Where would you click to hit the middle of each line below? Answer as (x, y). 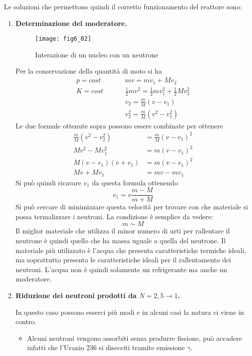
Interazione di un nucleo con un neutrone (97, 54)
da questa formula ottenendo (135, 182)
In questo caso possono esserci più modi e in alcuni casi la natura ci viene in (130, 312)
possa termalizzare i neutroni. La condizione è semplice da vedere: (114, 216)
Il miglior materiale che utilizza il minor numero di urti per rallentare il (123, 231)
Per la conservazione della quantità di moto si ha (89, 71)
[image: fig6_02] (63, 39)
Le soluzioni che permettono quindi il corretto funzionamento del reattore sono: (123, 6)
